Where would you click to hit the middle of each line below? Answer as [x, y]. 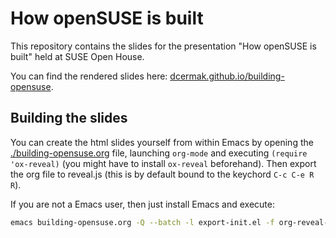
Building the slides [69, 118]
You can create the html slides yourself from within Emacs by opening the [162, 142]
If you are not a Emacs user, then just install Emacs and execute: [142, 204]
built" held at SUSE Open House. [77, 56]
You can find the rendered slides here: [89, 76]
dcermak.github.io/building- [227, 76]
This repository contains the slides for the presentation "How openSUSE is [163, 46]
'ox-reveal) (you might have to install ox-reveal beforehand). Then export [163, 163]
